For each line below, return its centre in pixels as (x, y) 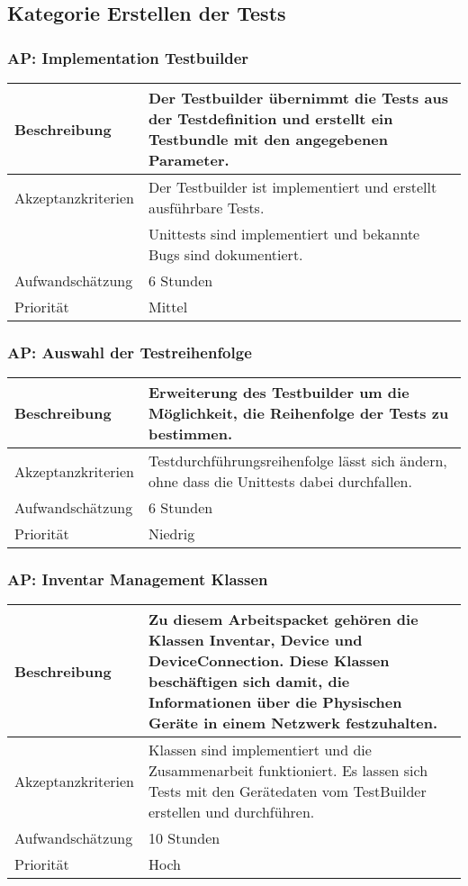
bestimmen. (191, 434)
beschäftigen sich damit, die (249, 682)
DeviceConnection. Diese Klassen (269, 661)
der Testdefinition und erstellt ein (271, 118)
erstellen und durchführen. (232, 812)
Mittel (168, 307)
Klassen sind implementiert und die (260, 750)
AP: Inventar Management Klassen (138, 579)
